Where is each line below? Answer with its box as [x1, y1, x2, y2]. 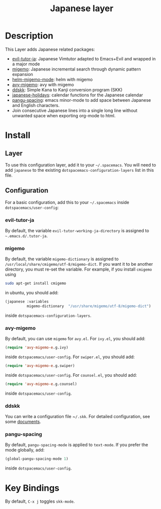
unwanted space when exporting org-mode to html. [12, 112, 116, 118]
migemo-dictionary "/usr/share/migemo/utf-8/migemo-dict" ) [26, 304, 151, 309]
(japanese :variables [5, 299, 49, 304]
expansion [12, 71, 33, 77]
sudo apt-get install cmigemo [5, 281, 67, 286]
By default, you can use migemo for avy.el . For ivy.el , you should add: [5, 336, 146, 342]
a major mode [12, 61, 40, 67]
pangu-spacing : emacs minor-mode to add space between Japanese [12, 97, 151, 103]
